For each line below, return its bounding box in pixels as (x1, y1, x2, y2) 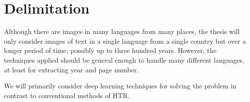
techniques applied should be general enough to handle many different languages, (4, 54, 245, 65)
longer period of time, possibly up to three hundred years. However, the (4, 45, 217, 55)
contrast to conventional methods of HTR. (4, 90, 130, 100)
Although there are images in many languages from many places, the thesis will (4, 26, 240, 36)
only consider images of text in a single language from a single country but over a (4, 35, 246, 46)
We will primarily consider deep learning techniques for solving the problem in (4, 81, 237, 91)
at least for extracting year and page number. (4, 64, 139, 74)
